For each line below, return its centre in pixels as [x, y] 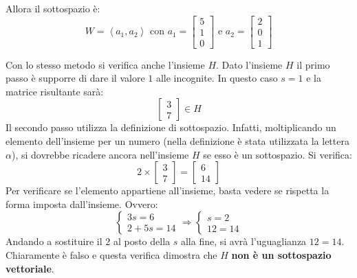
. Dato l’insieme [249, 64]
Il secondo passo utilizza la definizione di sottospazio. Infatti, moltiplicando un [171, 127]
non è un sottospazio [281, 255]
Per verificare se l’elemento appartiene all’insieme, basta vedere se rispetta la [167, 190]
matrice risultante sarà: [55, 91]
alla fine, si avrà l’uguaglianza [244, 241]
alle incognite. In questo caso [217, 78]
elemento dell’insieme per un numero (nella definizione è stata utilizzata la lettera [177, 141]
